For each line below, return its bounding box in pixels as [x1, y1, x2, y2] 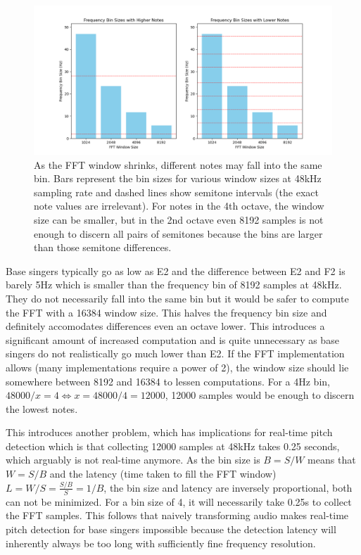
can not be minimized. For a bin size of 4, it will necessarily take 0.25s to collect [6, 494, 352, 509]
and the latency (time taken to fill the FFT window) [49, 466, 277, 481]
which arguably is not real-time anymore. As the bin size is [6, 452, 260, 467]
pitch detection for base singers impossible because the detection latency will [6, 521, 336, 536]
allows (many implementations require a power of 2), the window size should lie [6, 359, 349, 374]
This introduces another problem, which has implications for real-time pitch [6, 425, 333, 440]
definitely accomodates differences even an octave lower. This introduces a [6, 319, 325, 333]
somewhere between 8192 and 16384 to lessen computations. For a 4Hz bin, [6, 374, 330, 388]
